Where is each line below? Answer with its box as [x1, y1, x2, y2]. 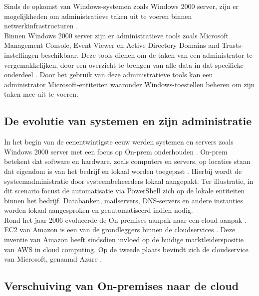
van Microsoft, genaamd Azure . [4, 254, 102, 264]
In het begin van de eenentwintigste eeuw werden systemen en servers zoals [4, 137, 234, 147]
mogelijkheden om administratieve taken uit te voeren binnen [4, 10, 192, 21]
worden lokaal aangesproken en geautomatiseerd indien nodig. [4, 205, 193, 215]
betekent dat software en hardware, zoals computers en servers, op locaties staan [4, 156, 251, 166]
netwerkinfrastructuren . [4, 20, 78, 31]
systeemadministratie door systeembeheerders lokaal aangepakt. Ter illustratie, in [4, 175, 254, 186]
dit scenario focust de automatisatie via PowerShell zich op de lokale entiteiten [4, 185, 245, 196]
